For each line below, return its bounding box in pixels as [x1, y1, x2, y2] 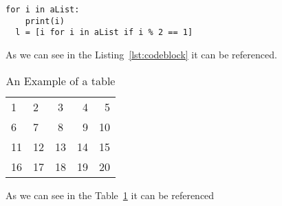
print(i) [25, 16, 65, 26]
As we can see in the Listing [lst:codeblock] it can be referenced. [6, 47, 277, 61]
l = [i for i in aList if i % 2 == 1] [15, 27, 193, 38]
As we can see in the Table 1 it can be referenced [6, 187, 215, 202]
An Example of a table [6, 72, 116, 89]
